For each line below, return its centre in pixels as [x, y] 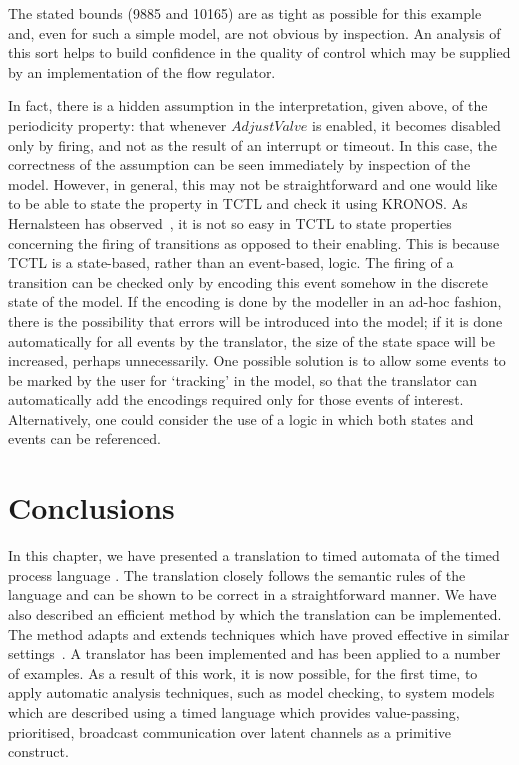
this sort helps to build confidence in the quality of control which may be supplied [259, 52]
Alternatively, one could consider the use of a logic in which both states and [241, 418]
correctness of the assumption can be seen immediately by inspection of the [239, 164]
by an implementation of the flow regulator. [142, 71]
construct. [38, 751]
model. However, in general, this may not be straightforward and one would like [253, 183]
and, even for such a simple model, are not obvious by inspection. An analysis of [254, 32]
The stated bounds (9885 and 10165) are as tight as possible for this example [245, 13]
